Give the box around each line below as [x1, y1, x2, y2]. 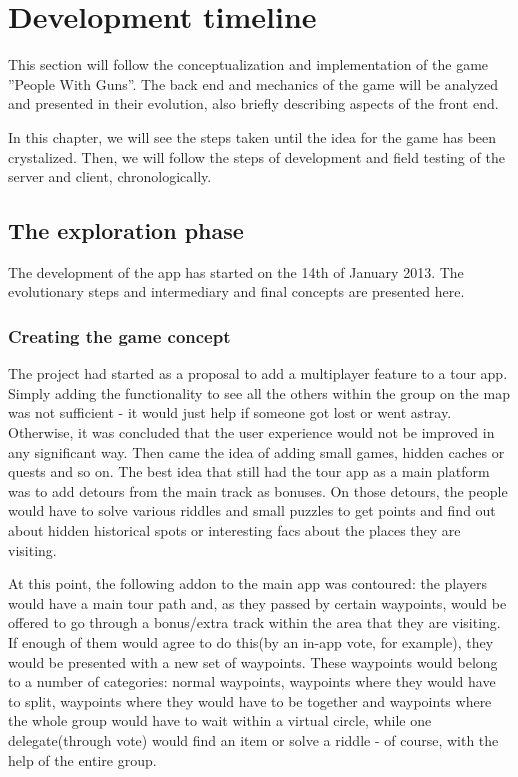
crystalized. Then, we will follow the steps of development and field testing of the [8, 146, 505, 167]
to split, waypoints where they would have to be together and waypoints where [8, 690, 492, 711]
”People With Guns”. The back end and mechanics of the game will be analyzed [8, 73, 499, 94]
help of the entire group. [8, 749, 157, 770]
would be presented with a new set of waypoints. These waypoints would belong [8, 651, 498, 672]
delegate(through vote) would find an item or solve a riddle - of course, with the [8, 729, 499, 750]
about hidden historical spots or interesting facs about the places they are [8, 520, 461, 541]
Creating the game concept [8, 324, 231, 348]
